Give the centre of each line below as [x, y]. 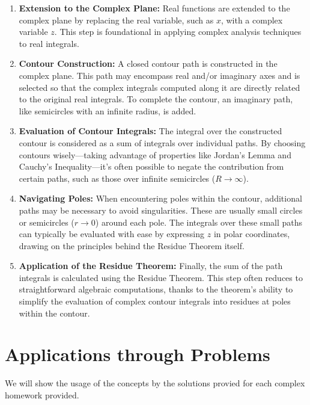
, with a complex [252, 20]
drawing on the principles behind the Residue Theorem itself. [132, 245]
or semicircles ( [47, 222]
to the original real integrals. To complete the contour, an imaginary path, [156, 99]
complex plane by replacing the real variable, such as [116, 20]
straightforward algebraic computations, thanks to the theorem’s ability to [156, 289]
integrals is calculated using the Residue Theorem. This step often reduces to [161, 277]
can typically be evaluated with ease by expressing [112, 234]
